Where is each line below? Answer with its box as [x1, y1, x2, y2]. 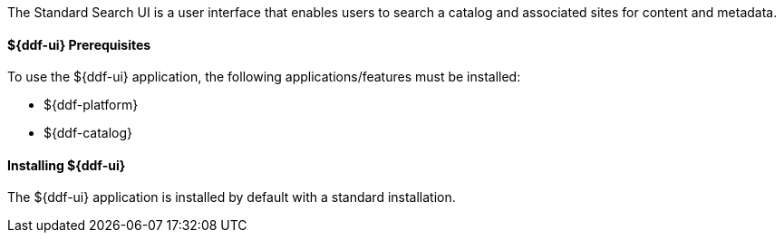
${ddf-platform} [44, 97, 139, 113]
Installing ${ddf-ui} [7, 157, 126, 173]
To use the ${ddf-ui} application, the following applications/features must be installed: [7, 69, 521, 85]
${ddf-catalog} [44, 125, 133, 141]
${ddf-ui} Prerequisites [7, 36, 151, 53]
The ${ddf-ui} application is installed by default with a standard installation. [7, 189, 456, 206]
